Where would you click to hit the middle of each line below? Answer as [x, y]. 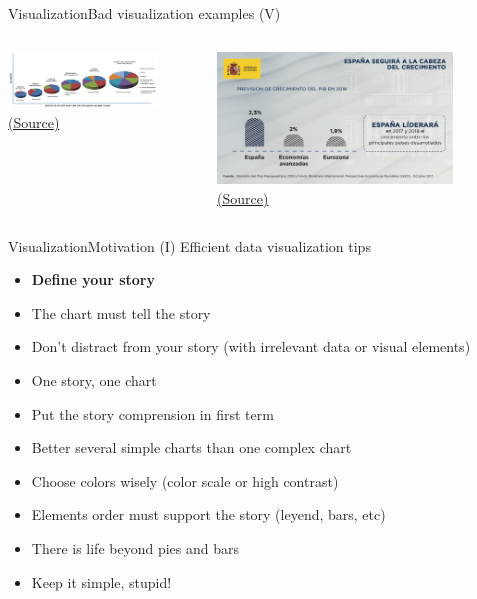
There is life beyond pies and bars [135, 547]
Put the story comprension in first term [152, 413]
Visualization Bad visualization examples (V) [144, 13]
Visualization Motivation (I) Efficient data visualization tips [189, 245]
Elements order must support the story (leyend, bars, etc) [208, 514]
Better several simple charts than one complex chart [191, 447]
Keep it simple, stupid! [101, 581]
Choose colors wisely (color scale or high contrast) [185, 480]
